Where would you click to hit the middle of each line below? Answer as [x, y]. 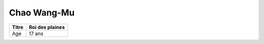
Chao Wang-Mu [42, 13]
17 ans [36, 33]
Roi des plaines [47, 27]
